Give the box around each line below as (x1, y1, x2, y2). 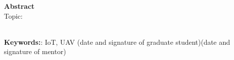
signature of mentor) (4, 46, 66, 57)
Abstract (4, 1, 35, 11)
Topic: (4, 10, 23, 21)
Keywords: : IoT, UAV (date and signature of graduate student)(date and (4, 36, 231, 47)
